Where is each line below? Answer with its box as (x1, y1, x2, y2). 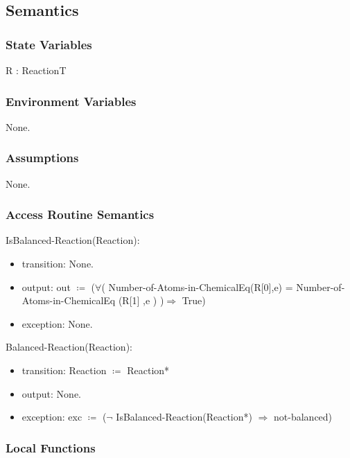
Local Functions (6, 439, 96, 456)
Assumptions (6, 149, 79, 166)
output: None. (21, 386, 81, 400)
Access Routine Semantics (6, 206, 155, 223)
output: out (21, 279, 71, 294)
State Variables (6, 35, 92, 53)
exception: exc (21, 409, 82, 424)
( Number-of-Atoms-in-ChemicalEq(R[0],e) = (101, 279, 293, 294)
